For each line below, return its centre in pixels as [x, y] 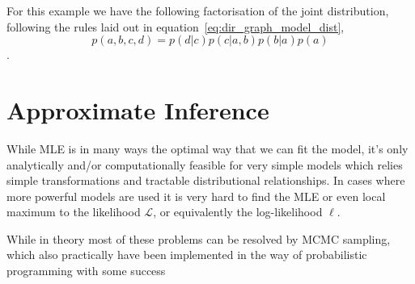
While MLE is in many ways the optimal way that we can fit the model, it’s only [207, 148]
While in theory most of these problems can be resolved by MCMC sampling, [199, 238]
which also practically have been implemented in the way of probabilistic [187, 255]
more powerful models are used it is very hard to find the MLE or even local [196, 196]
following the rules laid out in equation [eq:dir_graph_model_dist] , [176, 26]
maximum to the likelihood [74, 212]
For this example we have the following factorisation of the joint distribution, [198, 10]
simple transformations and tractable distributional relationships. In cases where [206, 180]
